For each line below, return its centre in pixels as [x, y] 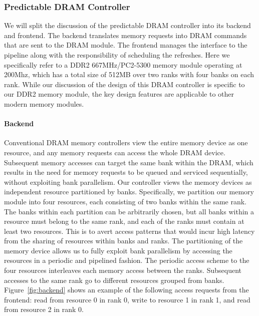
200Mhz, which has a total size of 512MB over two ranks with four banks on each [129, 74]
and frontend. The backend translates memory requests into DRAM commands [125, 35]
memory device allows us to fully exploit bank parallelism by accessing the [118, 250]
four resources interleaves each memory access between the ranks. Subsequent [123, 270]
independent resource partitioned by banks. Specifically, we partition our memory [129, 192]
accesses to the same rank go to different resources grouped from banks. [114, 280]
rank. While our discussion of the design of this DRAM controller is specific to [124, 84]
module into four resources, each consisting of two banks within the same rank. [125, 201]
